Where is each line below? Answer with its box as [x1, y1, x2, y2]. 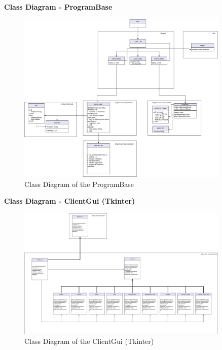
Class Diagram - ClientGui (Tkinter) [4, 196, 135, 206]
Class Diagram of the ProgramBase [24, 178, 134, 189]
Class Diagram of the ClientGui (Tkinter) [24, 336, 154, 346]
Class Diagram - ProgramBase [4, 2, 113, 12]
